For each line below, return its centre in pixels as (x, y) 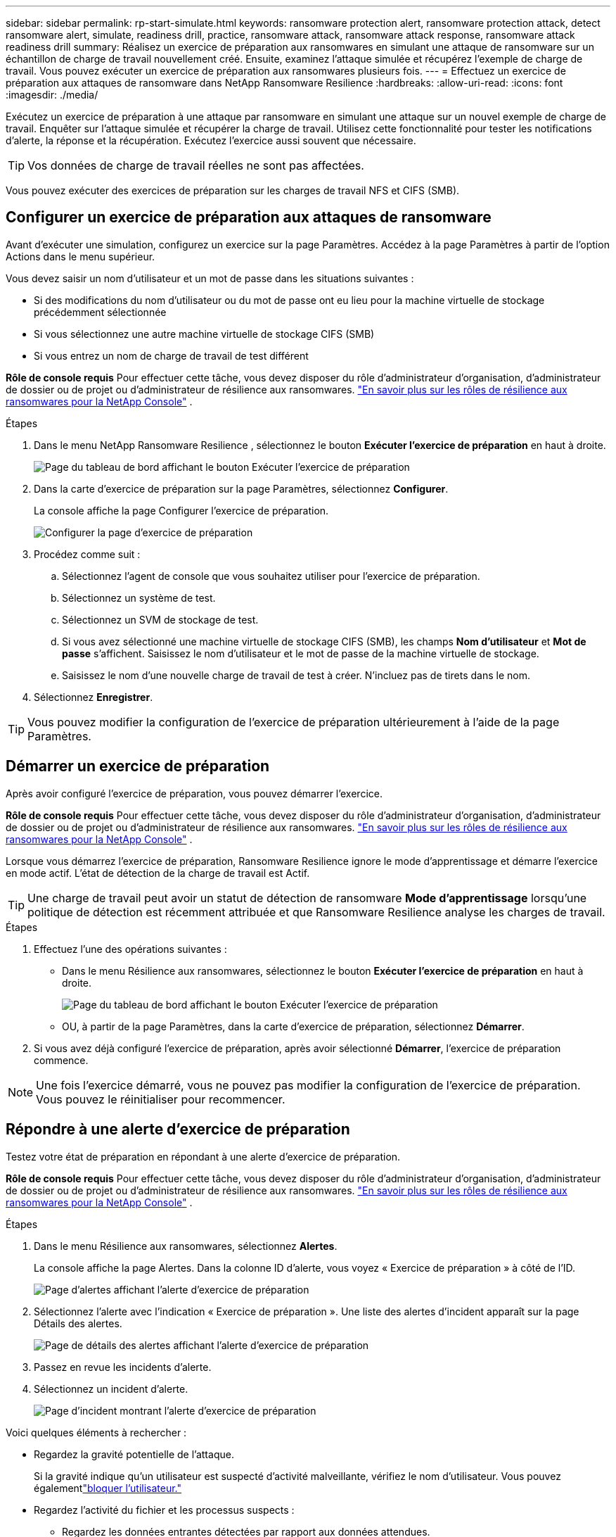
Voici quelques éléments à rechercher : (96, 1432)
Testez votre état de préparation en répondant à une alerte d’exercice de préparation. (203, 1156)
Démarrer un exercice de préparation (138, 766)
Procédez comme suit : (87, 554)
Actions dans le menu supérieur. (81, 256)
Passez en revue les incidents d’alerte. (123, 1367)
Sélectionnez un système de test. (139, 597)
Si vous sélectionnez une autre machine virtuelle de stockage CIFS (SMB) (204, 334)
